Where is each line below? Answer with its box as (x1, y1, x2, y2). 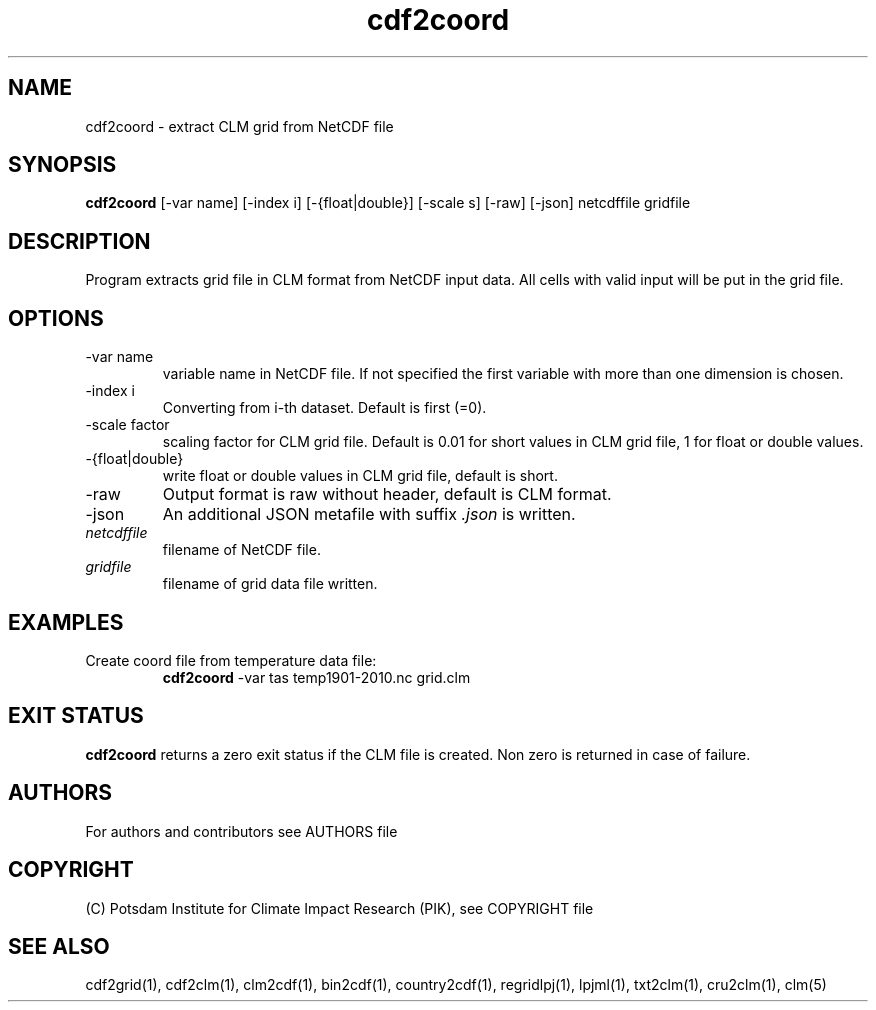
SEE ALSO (8, 933, 110, 959)
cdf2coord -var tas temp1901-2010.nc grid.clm (162, 668, 471, 686)
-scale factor (85, 416, 170, 434)
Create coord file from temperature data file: (85, 651, 377, 669)
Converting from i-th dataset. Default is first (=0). (162, 399, 487, 417)
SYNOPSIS (8, 152, 117, 178)
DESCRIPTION (8, 228, 151, 254)
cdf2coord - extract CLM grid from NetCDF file (85, 117, 394, 135)
